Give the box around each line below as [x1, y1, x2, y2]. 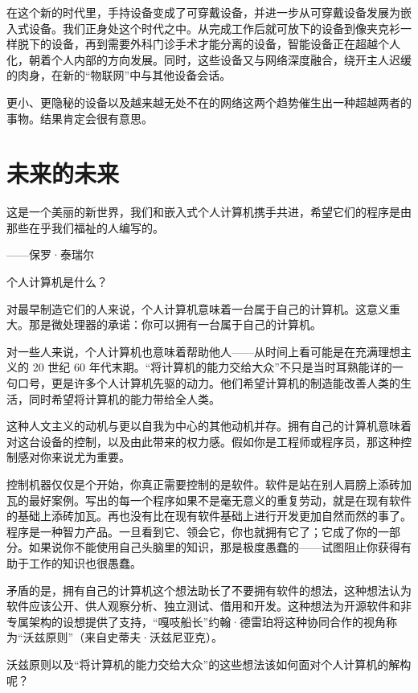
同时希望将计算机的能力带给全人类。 [28, 390, 220, 407]
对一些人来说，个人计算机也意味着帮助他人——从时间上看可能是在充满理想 [6, 342, 400, 359]
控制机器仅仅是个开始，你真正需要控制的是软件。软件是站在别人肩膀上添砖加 [6, 476, 412, 492]
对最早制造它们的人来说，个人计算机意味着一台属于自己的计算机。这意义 [6, 300, 389, 317]
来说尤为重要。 [51, 449, 130, 465]
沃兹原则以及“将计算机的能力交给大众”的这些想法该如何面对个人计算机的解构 [6, 655, 412, 672]
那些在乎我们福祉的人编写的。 [6, 219, 164, 236]
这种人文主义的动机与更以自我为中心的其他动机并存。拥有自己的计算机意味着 [6, 417, 412, 434]
